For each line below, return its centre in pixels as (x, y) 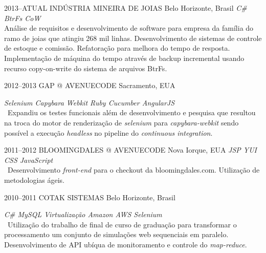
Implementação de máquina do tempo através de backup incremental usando (124, 58)
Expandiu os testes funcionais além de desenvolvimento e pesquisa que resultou (131, 112)
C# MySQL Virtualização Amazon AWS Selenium (83, 214)
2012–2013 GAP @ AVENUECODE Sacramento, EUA (90, 85)
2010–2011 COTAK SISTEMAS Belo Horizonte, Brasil (90, 197)
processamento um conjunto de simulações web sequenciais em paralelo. (116, 234)
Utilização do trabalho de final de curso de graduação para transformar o (122, 224)
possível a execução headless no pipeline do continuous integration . (108, 132)
